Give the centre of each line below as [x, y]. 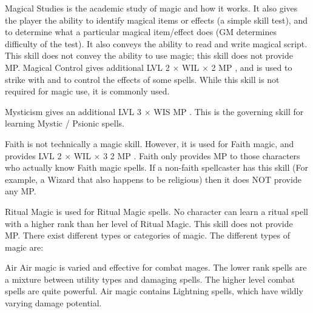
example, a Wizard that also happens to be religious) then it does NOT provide [153, 179]
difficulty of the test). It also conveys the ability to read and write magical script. [156, 43]
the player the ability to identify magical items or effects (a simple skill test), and [156, 20]
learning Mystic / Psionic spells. [65, 123]
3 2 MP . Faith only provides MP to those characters [202, 155]
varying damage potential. [53, 303]
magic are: [24, 247]
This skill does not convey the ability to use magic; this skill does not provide [149, 55]
